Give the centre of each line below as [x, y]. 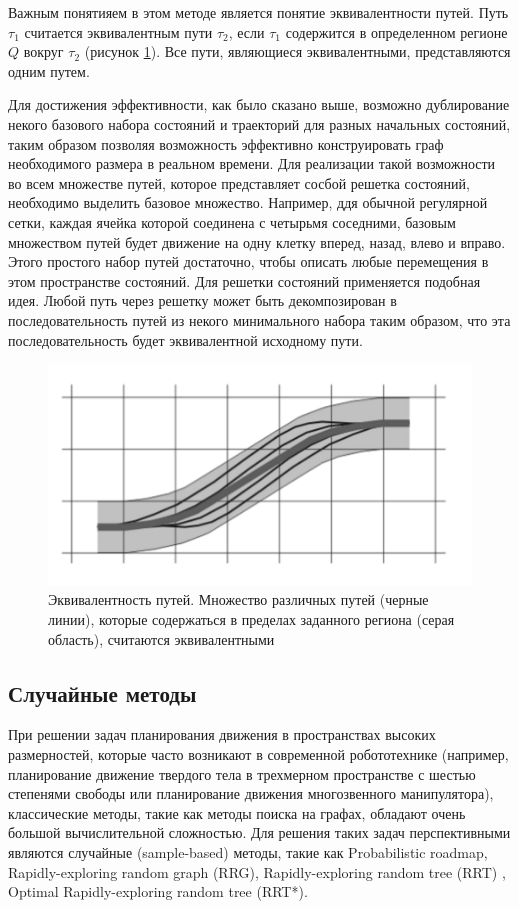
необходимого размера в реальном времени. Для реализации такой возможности [252, 163]
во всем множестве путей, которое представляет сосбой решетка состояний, [239, 182]
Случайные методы [102, 692]
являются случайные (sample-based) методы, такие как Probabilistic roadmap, [248, 852]
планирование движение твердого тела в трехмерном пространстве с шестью [242, 773]
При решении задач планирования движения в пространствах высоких [222, 734]
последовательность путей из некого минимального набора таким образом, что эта [259, 319]
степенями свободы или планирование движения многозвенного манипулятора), [251, 793]
